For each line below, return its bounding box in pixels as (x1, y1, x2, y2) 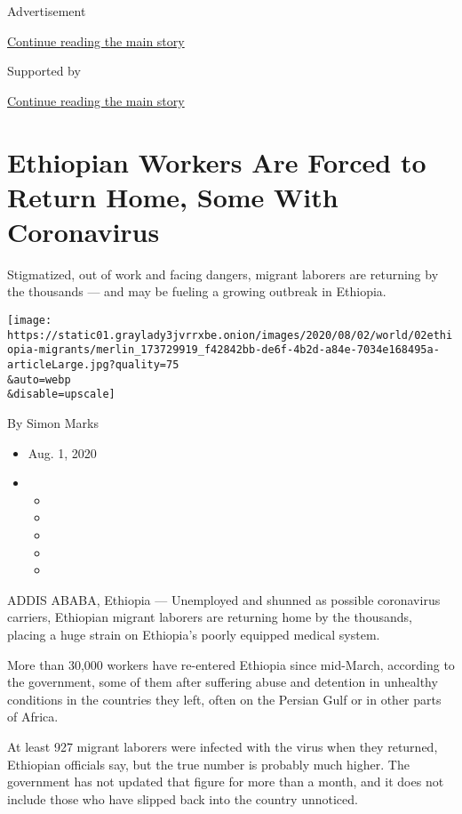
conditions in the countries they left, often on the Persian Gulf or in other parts (7, 689, 442, 708)
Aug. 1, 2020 (28, 443, 97, 462)
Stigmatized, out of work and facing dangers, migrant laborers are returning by (7, 264, 439, 283)
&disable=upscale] (7, 388, 115, 401)
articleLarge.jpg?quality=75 (7, 359, 179, 372)
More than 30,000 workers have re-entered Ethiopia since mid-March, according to (7, 655, 455, 673)
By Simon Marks (7, 414, 99, 431)
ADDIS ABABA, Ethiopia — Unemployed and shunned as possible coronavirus (7, 590, 441, 608)
